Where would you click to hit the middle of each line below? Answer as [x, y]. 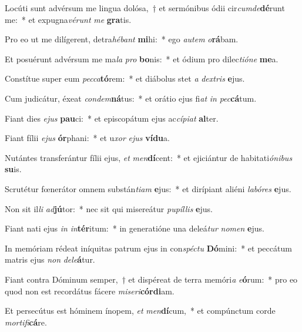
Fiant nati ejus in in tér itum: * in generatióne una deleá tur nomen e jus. [135, 228]
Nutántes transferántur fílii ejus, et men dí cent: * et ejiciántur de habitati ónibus [149, 157]
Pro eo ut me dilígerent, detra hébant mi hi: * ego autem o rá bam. [122, 39]
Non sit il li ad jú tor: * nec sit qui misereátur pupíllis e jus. [109, 208]
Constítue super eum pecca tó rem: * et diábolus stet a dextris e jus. [125, 78]
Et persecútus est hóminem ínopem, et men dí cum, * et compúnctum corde [140, 311]
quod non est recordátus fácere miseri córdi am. [90, 291]
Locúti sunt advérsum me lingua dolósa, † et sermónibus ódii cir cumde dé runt [145, 8]
